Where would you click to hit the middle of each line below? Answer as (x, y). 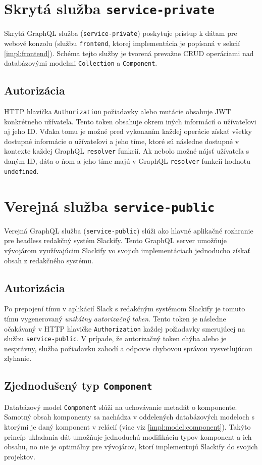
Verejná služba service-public (110, 205)
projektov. (20, 456)
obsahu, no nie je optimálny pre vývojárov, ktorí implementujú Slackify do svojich (131, 447)
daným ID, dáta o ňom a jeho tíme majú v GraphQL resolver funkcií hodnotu (127, 161)
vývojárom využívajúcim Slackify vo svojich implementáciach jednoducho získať (127, 250)
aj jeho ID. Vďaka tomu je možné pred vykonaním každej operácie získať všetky (128, 131)
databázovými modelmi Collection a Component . (81, 63)
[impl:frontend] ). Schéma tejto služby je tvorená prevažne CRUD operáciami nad (129, 53)
